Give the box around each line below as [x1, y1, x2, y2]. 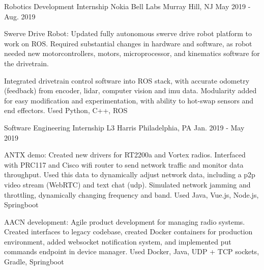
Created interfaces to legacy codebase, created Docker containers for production [4, 226, 253, 237]
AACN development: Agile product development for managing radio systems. [4, 216, 245, 227]
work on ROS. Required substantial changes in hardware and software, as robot [4, 38, 252, 48]
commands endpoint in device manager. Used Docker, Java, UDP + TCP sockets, [4, 246, 259, 257]
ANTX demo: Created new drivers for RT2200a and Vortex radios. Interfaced [4, 149, 246, 160]
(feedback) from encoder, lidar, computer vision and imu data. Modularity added [4, 85, 257, 96]
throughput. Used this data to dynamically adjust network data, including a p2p [4, 169, 255, 180]
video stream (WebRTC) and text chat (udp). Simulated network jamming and [4, 179, 251, 190]
